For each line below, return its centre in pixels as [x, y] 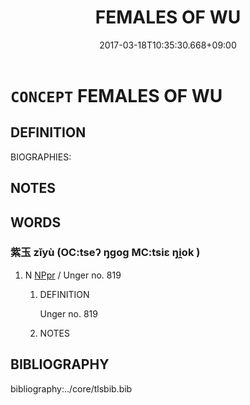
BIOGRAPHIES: [41, 157]
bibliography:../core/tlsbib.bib [71, 388]
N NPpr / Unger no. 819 [73, 275]
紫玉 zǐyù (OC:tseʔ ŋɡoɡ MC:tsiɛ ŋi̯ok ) [105, 253]
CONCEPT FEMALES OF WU [116, 95]
